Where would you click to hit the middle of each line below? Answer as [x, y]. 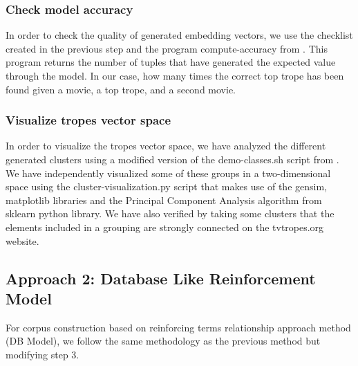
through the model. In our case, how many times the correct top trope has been [175, 75]
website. [22, 240]
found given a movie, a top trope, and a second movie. [121, 89]
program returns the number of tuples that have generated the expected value [171, 62]
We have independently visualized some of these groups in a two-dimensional [168, 173]
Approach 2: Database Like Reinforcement [161, 278]
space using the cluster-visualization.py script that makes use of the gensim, [166, 186]
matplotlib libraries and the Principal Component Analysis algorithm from [164, 200]
